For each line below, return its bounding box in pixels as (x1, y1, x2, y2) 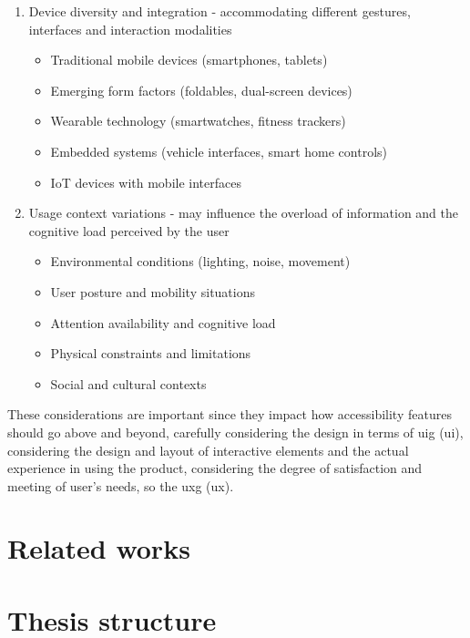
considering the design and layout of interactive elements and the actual (7, 440, 409, 459)
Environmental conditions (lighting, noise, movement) (50, 252, 351, 271)
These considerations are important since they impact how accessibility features (7, 405, 452, 424)
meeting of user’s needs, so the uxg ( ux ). (7, 476, 234, 495)
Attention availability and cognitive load (50, 313, 276, 332)
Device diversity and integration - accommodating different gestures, (28, 2, 411, 20)
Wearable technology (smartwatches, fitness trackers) (50, 111, 346, 130)
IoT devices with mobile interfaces (50, 172, 241, 191)
